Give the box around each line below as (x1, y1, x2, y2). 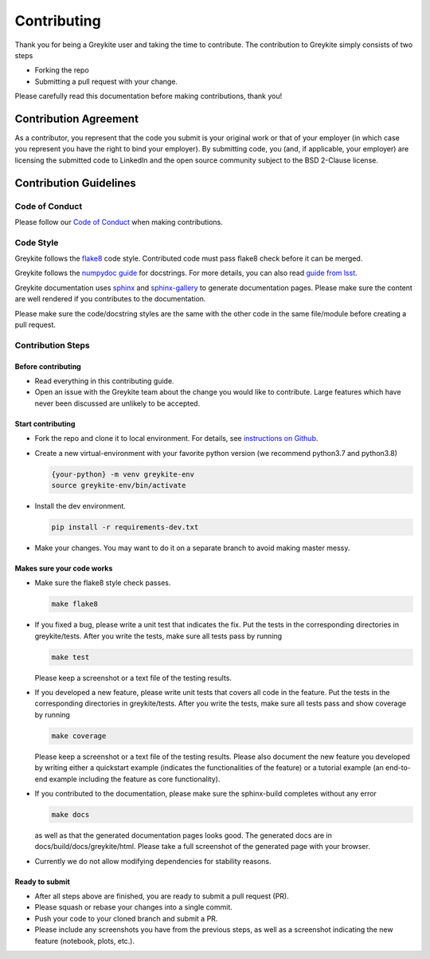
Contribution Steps (14, 340, 91, 351)
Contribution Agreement (14, 112, 139, 125)
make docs (51, 810, 90, 819)
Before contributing (14, 361, 81, 371)
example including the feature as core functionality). (49, 774, 221, 784)
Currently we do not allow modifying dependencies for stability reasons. (34, 856, 272, 866)
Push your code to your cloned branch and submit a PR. (34, 914, 218, 923)
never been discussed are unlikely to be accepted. (34, 399, 201, 408)
